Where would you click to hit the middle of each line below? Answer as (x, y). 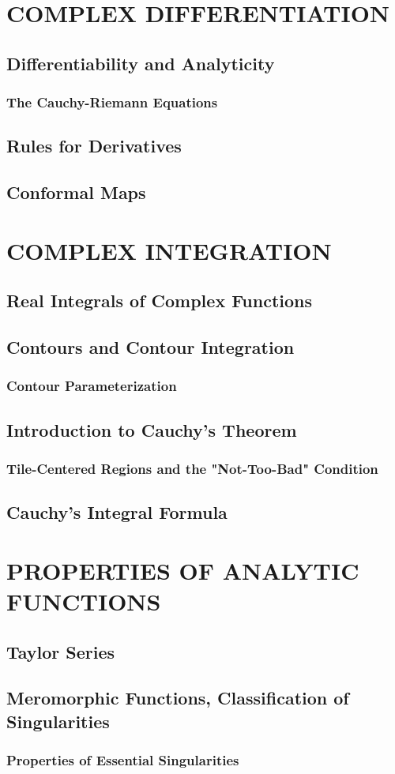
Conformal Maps (76, 192)
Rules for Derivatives (94, 146)
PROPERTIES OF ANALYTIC (183, 570)
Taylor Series (61, 651)
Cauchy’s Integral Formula (117, 512)
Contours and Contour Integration (150, 347)
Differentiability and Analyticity (141, 63)
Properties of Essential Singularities (123, 760)
